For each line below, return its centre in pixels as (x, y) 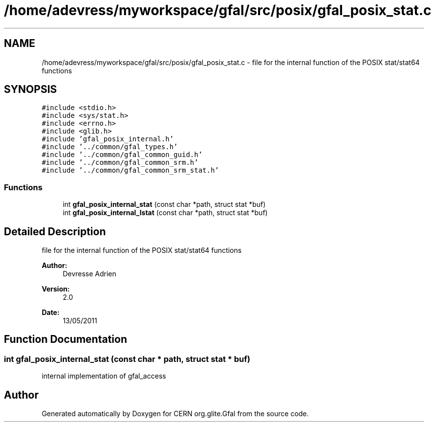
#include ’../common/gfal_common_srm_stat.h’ (130, 170)
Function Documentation (65, 339)
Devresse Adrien (89, 274)
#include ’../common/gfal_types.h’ (110, 147)
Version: (56, 289)
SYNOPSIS (31, 90)
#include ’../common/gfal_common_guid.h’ (122, 155)
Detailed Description (55, 231)
